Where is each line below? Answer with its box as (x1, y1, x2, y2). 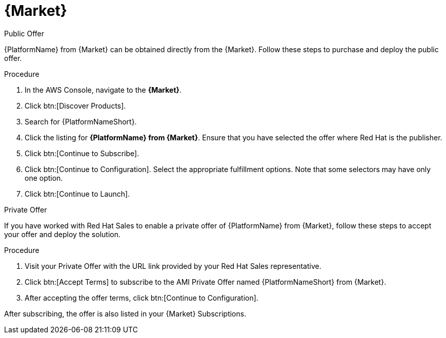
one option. (25, 173, 63, 182)
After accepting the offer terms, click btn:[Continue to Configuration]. (25, 293, 258, 302)
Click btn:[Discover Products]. (25, 101, 126, 110)
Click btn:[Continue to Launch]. (25, 189, 130, 198)
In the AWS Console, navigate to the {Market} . (25, 85, 182, 94)
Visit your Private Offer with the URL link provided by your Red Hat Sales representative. (25, 261, 321, 270)
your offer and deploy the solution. (4, 229, 120, 239)
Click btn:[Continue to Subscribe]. (25, 149, 139, 158)
